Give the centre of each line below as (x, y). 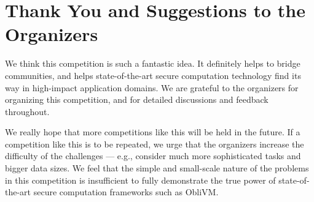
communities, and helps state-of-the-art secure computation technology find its (153, 75)
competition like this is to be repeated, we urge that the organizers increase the (155, 144)
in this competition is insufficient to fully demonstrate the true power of (140, 180)
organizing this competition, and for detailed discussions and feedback (137, 99)
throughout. (27, 111)
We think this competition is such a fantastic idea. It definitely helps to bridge (153, 63)
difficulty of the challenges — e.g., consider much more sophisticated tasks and (153, 156)
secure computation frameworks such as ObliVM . (126, 192)
